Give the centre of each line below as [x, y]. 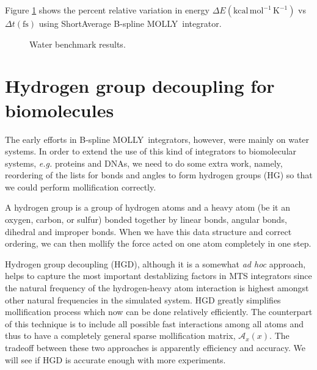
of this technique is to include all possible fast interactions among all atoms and [155, 323]
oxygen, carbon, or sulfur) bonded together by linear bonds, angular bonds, [146, 219]
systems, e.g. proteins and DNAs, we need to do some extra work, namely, [144, 163]
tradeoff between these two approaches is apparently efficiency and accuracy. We [155, 347]
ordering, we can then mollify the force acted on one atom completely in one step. [158, 243]
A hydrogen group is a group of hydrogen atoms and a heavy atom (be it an [148, 207]
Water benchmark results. [78, 44]
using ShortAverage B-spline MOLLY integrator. [130, 23]
